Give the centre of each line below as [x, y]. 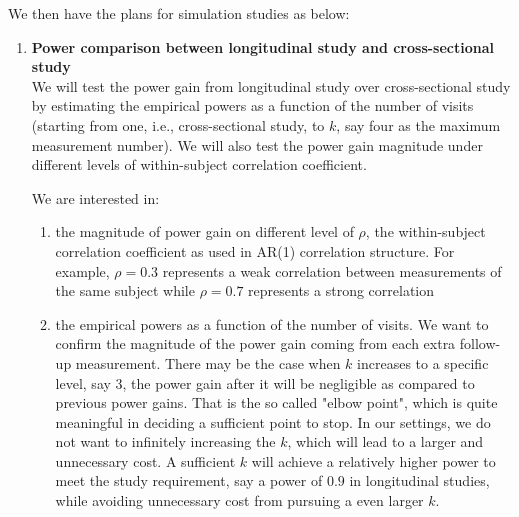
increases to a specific [423, 362]
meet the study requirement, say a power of [189, 480]
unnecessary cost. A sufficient [145, 460]
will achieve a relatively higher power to [373, 460]
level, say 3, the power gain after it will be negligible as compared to [265, 382]
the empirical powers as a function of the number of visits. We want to [272, 323]
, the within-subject [425, 231]
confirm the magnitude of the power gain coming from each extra [255, 343]
